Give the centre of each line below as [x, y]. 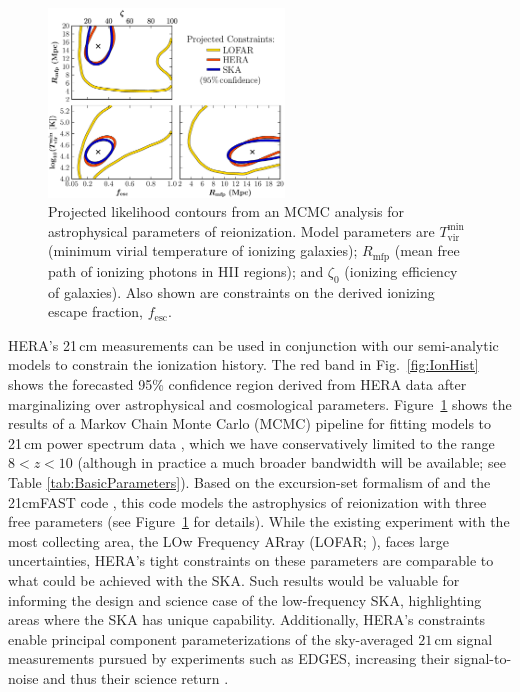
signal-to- [483, 658]
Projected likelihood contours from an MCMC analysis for [226, 211]
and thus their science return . [136, 677]
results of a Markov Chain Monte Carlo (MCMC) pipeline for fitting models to [250, 423]
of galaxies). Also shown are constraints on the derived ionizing [241, 291]
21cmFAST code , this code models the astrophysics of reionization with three [247, 501]
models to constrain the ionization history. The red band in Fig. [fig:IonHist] [243, 364]
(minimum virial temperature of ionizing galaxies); [203, 250]
